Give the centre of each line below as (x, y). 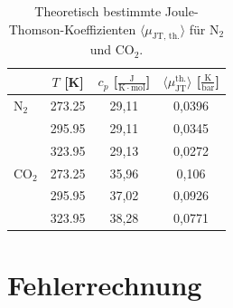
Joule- (182, 11)
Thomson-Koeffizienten (72, 29)
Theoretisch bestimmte (98, 11)
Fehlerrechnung (105, 284)
